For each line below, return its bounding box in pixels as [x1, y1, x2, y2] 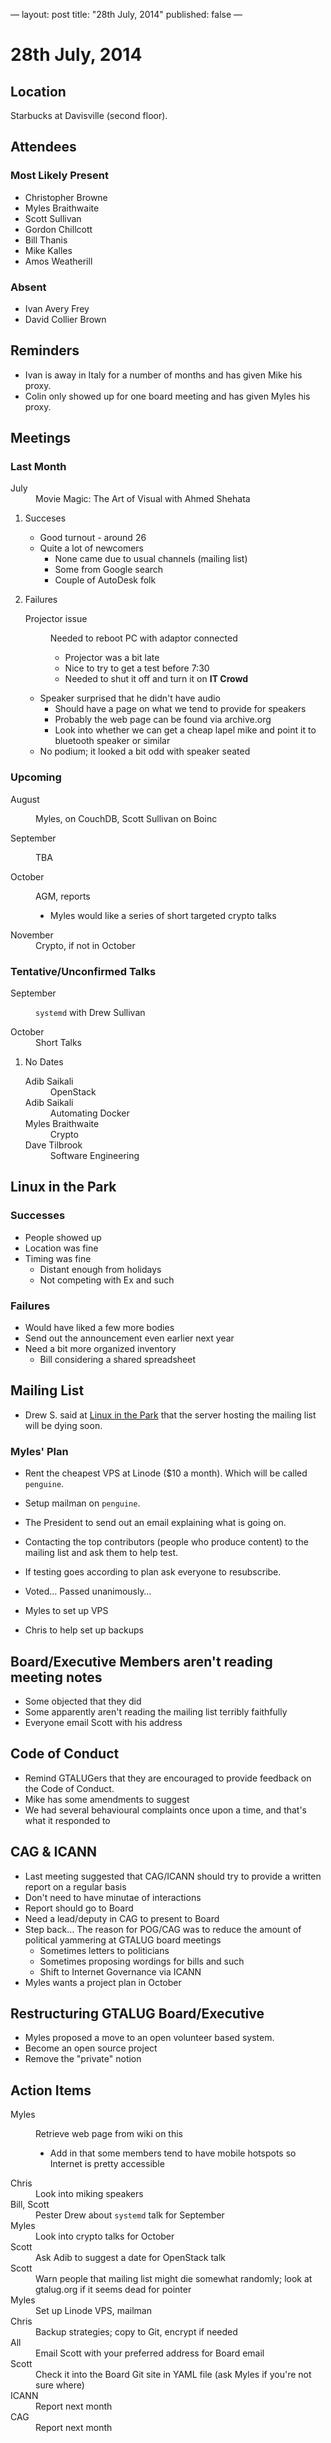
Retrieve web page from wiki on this [35, 2128, 183, 2140]
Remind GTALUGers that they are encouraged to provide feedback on [24, 1772, 312, 1784]
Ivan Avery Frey [24, 302, 90, 314]
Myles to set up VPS [24, 1605, 109, 1617]
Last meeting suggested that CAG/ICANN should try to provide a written [24, 1870, 322, 1882]
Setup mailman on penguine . [24, 1497, 141, 1509]
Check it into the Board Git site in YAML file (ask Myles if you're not [35, 2369, 312, 2381]
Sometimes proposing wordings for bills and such [39, 1955, 245, 1967]
